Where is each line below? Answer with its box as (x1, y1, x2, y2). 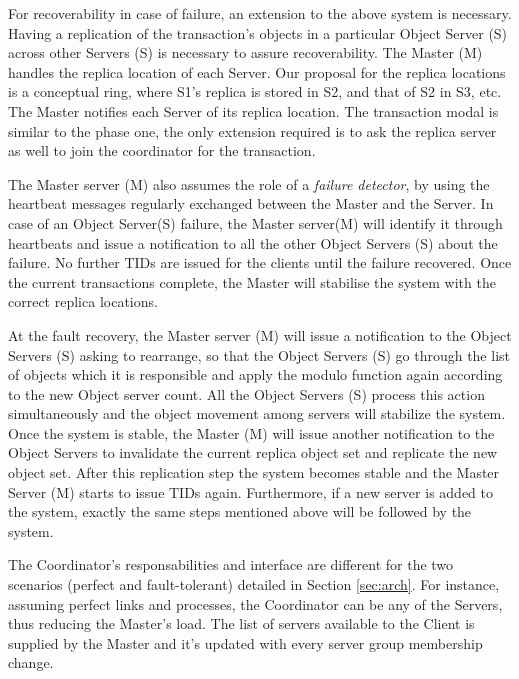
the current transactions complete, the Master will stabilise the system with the (8, 271, 496, 292)
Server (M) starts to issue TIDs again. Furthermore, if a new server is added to (8, 481, 493, 502)
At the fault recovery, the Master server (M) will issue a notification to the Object (8, 324, 512, 345)
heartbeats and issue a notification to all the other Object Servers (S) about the (8, 232, 498, 253)
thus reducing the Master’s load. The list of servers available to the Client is (8, 613, 475, 634)
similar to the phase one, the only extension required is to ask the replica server (8, 120, 497, 141)
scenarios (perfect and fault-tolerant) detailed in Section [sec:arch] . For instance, (8, 574, 500, 595)
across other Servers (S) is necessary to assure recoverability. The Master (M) (8, 42, 483, 63)
